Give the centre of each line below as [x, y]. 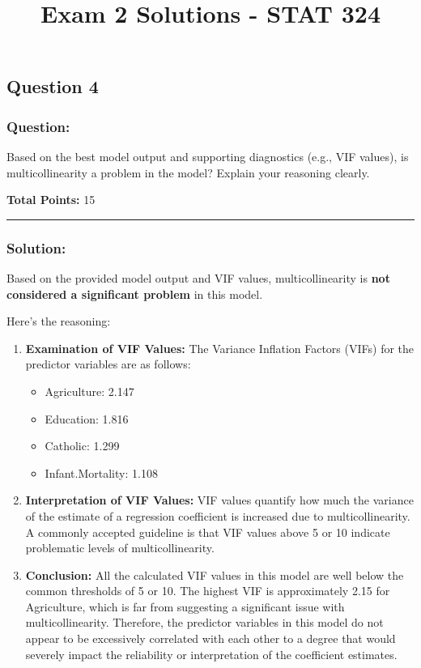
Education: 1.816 [87, 418]
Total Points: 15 [51, 200]
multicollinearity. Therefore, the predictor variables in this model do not [204, 622]
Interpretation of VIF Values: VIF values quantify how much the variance [219, 500]
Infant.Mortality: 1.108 [101, 472]
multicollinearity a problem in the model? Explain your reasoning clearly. [188, 172]
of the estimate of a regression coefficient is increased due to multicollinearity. [218, 515]
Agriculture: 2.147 [89, 391]
